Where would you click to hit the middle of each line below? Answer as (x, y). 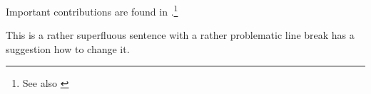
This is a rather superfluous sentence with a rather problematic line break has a (180, 35)
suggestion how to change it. (68, 48)
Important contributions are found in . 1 (92, 10)
